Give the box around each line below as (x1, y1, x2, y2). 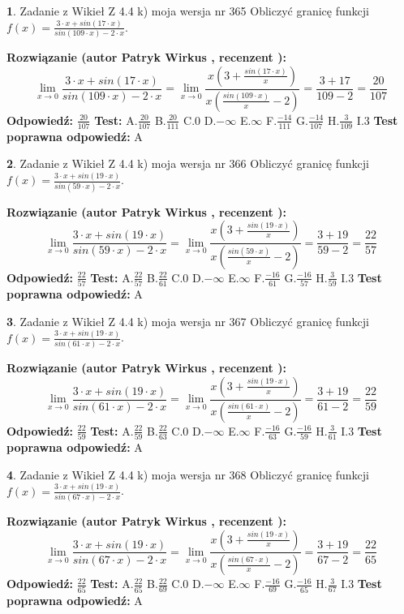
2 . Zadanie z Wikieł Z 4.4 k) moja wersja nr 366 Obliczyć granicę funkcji (6, 155, 369, 172)
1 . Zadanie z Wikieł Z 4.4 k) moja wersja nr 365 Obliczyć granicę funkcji (6, 2, 369, 19)
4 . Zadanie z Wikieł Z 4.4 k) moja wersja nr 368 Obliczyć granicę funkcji (6, 466, 369, 483)
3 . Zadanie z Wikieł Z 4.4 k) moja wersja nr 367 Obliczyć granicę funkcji (6, 312, 369, 329)
